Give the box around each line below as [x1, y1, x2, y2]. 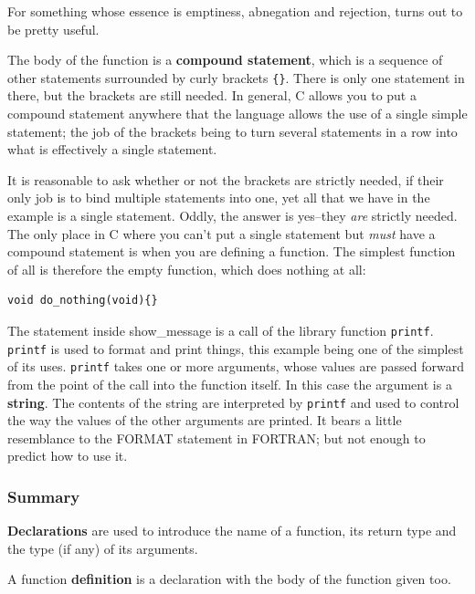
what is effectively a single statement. [7, 140, 217, 159]
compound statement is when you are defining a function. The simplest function [7, 242, 456, 261]
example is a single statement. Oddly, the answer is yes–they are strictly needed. [7, 206, 458, 224]
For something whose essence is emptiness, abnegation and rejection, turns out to [7, 2, 463, 20]
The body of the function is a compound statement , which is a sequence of [7, 50, 443, 69]
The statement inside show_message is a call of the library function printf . [7, 320, 434, 339]
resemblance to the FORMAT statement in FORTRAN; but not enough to [7, 428, 426, 447]
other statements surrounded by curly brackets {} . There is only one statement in [7, 68, 465, 87]
